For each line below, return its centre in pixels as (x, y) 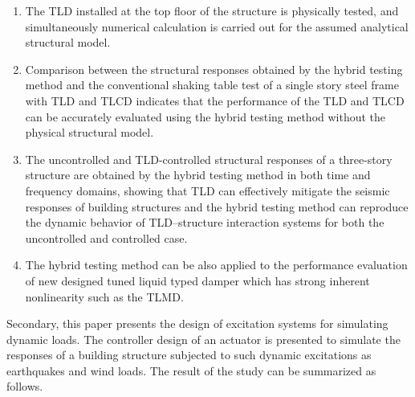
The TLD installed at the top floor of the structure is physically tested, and (212, 10)
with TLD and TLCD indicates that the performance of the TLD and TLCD (215, 100)
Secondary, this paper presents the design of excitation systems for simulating (197, 323)
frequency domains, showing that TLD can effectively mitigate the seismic (207, 190)
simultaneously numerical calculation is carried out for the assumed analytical (217, 26)
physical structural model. (90, 132)
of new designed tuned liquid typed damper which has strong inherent (197, 280)
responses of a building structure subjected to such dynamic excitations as (189, 355)
